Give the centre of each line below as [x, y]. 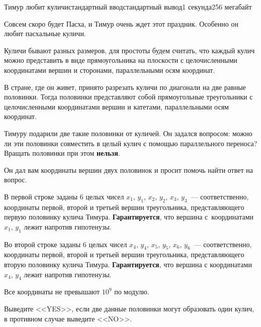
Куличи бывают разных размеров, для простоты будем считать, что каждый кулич [129, 50]
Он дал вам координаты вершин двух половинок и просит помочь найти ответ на [128, 170]
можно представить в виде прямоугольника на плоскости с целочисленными [121, 60]
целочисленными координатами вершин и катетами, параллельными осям [116, 106]
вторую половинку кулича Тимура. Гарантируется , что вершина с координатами [128, 264]
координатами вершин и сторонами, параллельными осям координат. [110, 70]
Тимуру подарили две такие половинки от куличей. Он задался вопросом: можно [128, 133]
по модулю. [132, 292]
